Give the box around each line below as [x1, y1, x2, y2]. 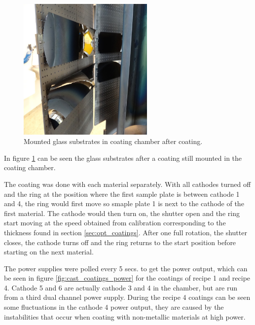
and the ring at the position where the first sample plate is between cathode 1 [4, 188, 240, 199]
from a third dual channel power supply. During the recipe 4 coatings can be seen [4, 292, 251, 302]
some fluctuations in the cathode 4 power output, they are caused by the [4, 302, 224, 312]
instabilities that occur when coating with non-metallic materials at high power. [4, 311, 246, 322]
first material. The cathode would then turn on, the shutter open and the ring [4, 208, 240, 218]
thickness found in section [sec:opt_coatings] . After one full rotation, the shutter [4, 227, 247, 237]
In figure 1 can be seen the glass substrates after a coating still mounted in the [4, 152, 242, 163]
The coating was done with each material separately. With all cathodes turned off [4, 179, 251, 189]
